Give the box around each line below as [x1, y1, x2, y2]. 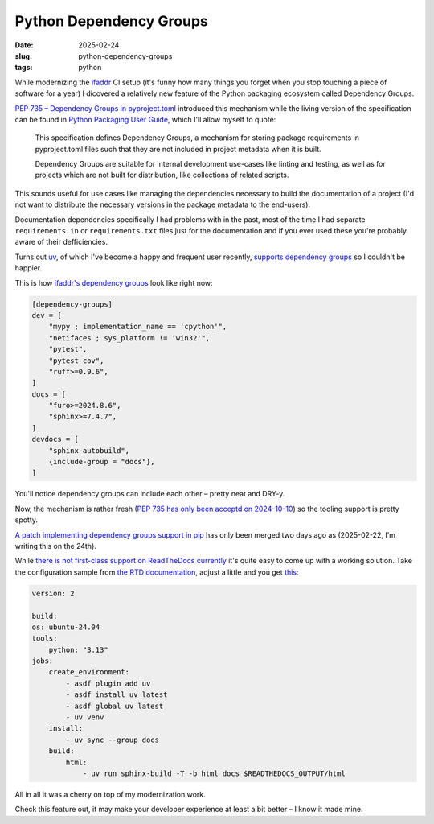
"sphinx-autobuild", [48, 446, 130, 455]
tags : [14, 63, 33, 72]
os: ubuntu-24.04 [31, 622, 100, 632]
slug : [14, 51, 32, 60]
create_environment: [48, 668, 130, 677]
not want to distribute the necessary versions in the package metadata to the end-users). [14, 200, 311, 209]
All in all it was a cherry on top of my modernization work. [14, 789, 206, 799]
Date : [14, 40, 34, 50]
